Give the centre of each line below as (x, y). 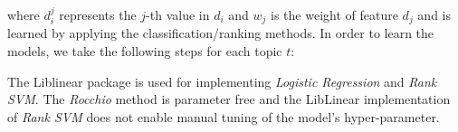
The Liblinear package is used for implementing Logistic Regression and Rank (222, 81)
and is (434, 14)
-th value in (178, 14)
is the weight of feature (334, 14)
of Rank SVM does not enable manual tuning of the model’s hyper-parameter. (224, 116)
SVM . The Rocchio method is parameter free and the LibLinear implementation (229, 99)
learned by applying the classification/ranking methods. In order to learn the (221, 33)
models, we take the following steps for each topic (145, 51)
